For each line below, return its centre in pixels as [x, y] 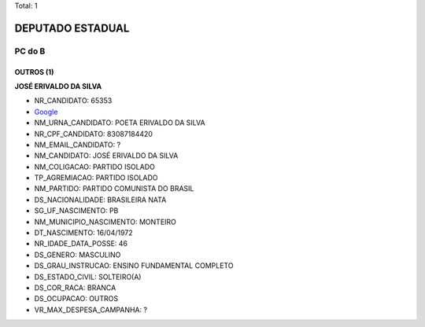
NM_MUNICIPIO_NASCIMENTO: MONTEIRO [105, 222]
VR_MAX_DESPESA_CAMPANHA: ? [91, 310]
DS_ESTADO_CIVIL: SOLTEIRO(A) [88, 277]
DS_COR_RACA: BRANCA [75, 288]
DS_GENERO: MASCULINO [78, 255]
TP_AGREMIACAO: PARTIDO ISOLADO [96, 178]
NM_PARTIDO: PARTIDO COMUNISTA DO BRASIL [114, 189]
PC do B [30, 51]
